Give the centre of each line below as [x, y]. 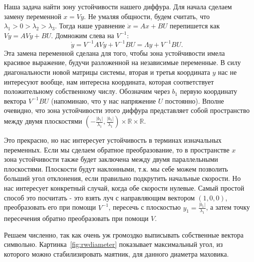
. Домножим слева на [83, 35]
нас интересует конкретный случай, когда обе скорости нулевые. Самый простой [124, 188]
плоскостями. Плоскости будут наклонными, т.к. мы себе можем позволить [116, 168]
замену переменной [33, 16]
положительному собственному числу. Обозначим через [87, 91]
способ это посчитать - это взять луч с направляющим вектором [99, 197]
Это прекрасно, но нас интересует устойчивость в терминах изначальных [113, 140]
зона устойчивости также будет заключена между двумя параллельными [111, 159]
